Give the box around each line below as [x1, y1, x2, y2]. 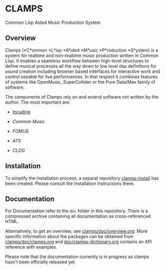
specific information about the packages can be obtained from [5, 234, 134, 240]
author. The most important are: [5, 99, 71, 105]
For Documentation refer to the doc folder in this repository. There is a [5, 208, 148, 214]
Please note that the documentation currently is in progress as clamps [5, 254, 149, 260]
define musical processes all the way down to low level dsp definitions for [5, 63, 157, 69]
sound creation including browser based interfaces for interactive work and [5, 68, 161, 74]
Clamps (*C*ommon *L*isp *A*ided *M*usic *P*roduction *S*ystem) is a [5, 47, 159, 53]
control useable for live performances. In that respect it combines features [5, 73, 158, 80]
